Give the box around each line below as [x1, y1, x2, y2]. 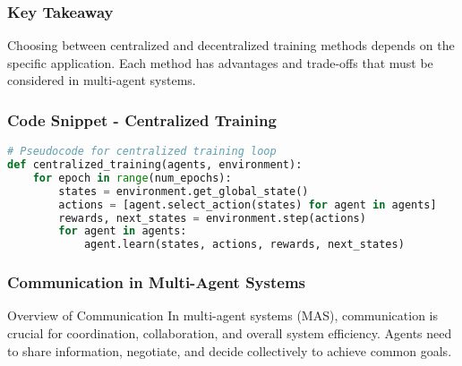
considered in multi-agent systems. [7, 71, 196, 89]
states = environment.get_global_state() [58, 184, 309, 198]
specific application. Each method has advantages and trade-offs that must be [7, 53, 433, 72]
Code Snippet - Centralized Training [7, 108, 277, 131]
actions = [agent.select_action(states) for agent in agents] [58, 198, 437, 211]
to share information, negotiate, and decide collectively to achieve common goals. [7, 341, 452, 360]
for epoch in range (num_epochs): [32, 171, 232, 184]
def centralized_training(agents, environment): [7, 158, 303, 172]
